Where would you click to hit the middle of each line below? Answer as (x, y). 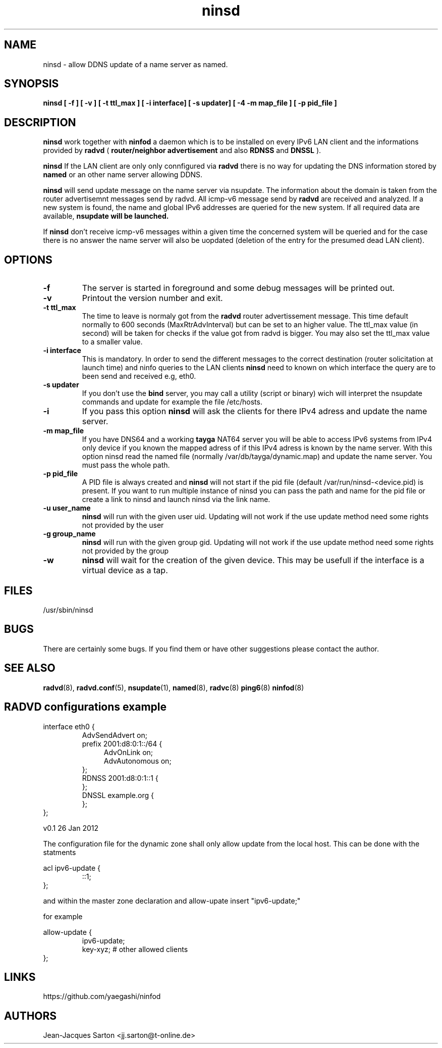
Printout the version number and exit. (152, 298)
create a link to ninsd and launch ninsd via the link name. (176, 500)
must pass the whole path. (126, 465)
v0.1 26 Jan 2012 (71, 828)
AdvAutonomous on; (137, 761)
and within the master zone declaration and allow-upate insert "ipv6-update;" (172, 901)
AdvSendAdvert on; (115, 735)
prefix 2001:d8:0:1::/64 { (122, 743)
